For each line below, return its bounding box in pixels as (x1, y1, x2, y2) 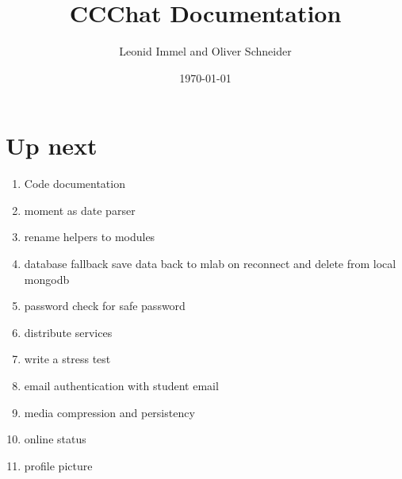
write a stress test (24, 351, 111, 367)
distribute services (24, 324, 113, 340)
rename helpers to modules (24, 228, 155, 245)
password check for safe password (24, 297, 186, 314)
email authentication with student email (24, 377, 219, 393)
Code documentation (24, 175, 125, 192)
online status (24, 431, 86, 447)
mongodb (24, 270, 70, 287)
